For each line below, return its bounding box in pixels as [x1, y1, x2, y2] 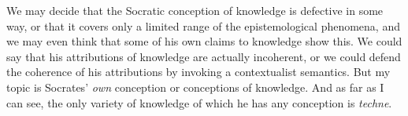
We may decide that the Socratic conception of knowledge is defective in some [6, 2, 384, 18]
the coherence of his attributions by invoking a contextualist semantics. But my [6, 63, 391, 80]
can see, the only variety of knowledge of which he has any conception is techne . [6, 94, 392, 111]
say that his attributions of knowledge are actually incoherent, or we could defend [6, 48, 401, 64]
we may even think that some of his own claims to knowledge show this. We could [6, 33, 402, 49]
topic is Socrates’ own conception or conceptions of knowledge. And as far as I [6, 78, 384, 95]
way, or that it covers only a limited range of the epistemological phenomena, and [6, 17, 400, 34]
